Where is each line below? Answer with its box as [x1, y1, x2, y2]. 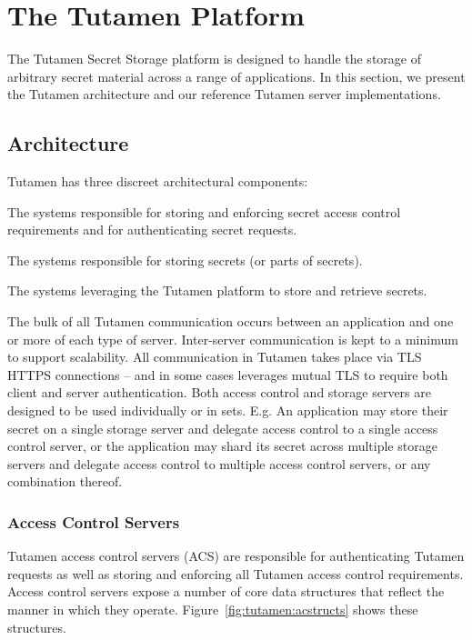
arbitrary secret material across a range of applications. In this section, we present [7, 66, 466, 85]
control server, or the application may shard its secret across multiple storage [7, 436, 437, 455]
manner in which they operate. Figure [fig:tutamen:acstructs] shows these [7, 600, 418, 619]
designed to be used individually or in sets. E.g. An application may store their [7, 401, 448, 420]
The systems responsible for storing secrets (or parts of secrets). [7, 250, 363, 269]
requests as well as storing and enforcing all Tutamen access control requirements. [7, 564, 464, 583]
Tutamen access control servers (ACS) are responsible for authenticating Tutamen [7, 546, 465, 565]
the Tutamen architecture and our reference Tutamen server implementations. [7, 85, 441, 104]
